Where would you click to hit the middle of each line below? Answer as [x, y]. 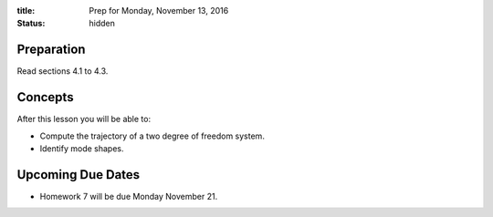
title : [26, 10]
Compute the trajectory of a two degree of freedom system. [152, 136]
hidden [102, 24]
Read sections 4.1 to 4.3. [63, 71]
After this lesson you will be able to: [84, 119]
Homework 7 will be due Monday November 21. [129, 196]
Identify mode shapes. [82, 148]
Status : [31, 24]
